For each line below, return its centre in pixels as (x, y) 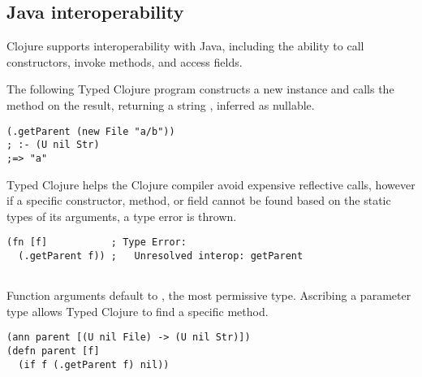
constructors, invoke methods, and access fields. (125, 61)
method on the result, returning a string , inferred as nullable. (161, 104)
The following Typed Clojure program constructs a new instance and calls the (200, 89)
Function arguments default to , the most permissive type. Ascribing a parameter (209, 295)
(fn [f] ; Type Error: (97, 243)
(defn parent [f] (53, 351)
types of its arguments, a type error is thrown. (122, 216)
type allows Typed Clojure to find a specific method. (138, 311)
